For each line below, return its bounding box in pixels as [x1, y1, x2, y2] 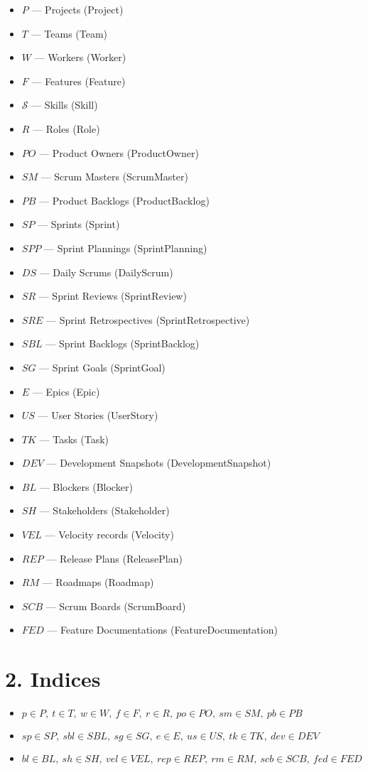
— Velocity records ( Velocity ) [45, 527, 174, 542]
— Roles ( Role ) [33, 121, 100, 136]
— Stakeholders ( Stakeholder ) [39, 503, 170, 518]
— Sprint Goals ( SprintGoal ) [39, 359, 166, 374]
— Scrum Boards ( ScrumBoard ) [45, 598, 186, 613]
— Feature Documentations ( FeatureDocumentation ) [47, 622, 278, 637]
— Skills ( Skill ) [31, 97, 98, 112]
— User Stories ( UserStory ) [38, 408, 158, 423]
